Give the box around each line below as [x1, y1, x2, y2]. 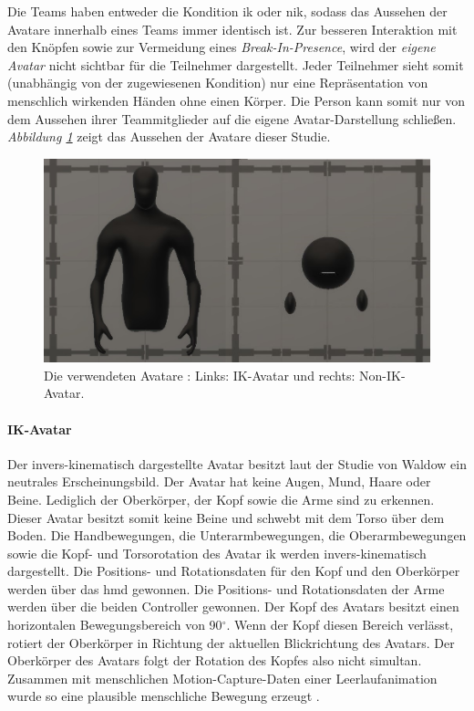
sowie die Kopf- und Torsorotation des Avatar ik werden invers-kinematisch [7, 543, 427, 562]
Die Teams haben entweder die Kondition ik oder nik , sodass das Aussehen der [7, 2, 448, 20]
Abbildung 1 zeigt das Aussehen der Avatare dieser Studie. [7, 127, 331, 146]
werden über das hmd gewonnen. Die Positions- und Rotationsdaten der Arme [7, 579, 445, 598]
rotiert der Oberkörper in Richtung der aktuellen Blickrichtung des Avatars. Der [7, 633, 455, 652]
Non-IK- [359, 365, 406, 384]
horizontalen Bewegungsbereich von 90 [7, 615, 222, 634]
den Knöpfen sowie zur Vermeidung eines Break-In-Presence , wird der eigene [7, 37, 436, 57]
